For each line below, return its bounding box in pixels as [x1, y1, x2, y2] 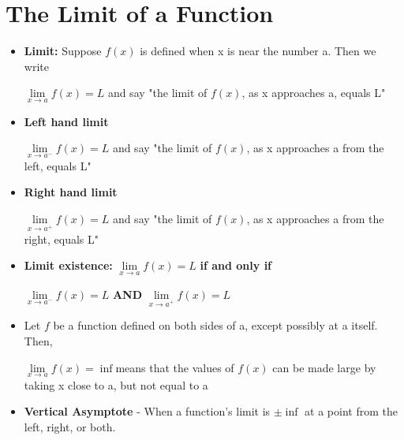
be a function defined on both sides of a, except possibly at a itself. [53, 317, 378, 334]
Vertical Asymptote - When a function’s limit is [24, 403, 271, 419]
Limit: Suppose [24, 43, 102, 59]
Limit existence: [24, 257, 113, 274]
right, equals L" [24, 230, 99, 247]
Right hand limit [24, 184, 118, 200]
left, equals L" [24, 157, 92, 173]
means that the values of [115, 359, 234, 375]
